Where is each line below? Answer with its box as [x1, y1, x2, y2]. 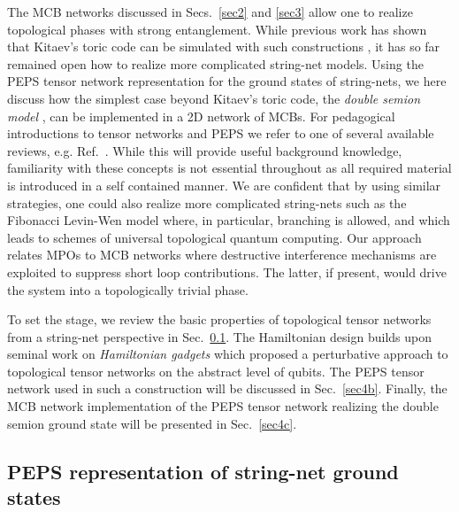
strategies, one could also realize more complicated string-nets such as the [7, 193, 407, 212]
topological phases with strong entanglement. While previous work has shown [7, 19, 427, 38]
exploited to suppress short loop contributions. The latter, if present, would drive [7, 262, 447, 281]
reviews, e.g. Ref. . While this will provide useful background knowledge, [7, 141, 402, 159]
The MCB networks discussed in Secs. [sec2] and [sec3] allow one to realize [7, 3, 413, 20]
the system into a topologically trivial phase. [7, 280, 249, 299]
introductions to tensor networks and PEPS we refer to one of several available [7, 124, 434, 143]
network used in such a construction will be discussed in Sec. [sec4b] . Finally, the [7, 379, 448, 398]
